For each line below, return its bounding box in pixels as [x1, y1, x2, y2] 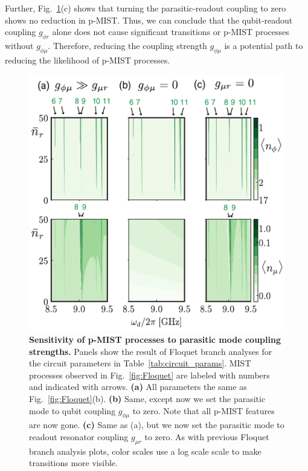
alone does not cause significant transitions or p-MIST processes [52, 25, 289, 38]
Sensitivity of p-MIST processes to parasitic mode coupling [29, 333, 281, 345]
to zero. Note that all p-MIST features [132, 404, 275, 417]
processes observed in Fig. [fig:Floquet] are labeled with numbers [29, 368, 270, 381]
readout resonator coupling [29, 430, 129, 443]
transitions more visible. [29, 456, 118, 469]
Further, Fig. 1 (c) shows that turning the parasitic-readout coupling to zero [5, 2, 286, 14]
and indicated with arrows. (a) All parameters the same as [29, 380, 247, 393]
